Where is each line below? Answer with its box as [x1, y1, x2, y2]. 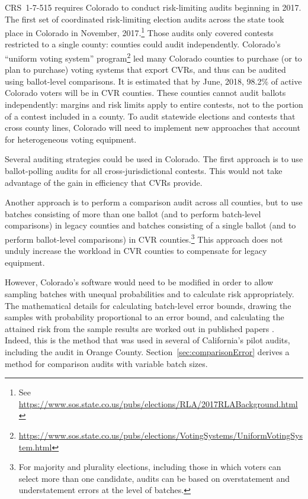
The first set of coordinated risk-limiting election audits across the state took [5, 12, 284, 25]
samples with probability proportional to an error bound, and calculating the [5, 311, 284, 323]
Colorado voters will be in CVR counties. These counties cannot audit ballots [5, 86, 286, 99]
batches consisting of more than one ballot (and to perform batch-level [5, 207, 261, 220]
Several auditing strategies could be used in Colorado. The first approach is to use [5, 153, 303, 165]
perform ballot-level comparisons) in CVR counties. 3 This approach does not [5, 231, 283, 245]
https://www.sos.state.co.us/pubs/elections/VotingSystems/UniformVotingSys [18, 429, 303, 441]
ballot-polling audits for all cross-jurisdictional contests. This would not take [5, 165, 283, 177]
